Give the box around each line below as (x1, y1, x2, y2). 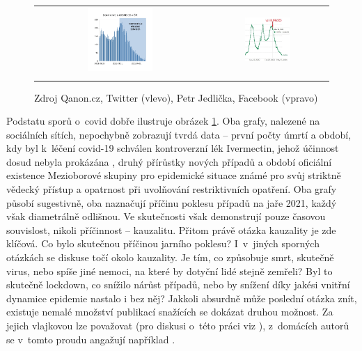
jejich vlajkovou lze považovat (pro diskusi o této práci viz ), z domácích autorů (6, 318, 349, 333)
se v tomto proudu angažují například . (6, 331, 175, 346)
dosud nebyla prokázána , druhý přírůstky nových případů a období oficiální (6, 154, 332, 169)
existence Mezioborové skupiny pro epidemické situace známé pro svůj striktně (6, 168, 341, 182)
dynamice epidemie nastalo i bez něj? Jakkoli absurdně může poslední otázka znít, (6, 290, 357, 305)
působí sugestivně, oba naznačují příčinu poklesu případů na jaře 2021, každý (6, 195, 337, 210)
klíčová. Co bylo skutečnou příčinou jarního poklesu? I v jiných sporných (6, 236, 320, 251)
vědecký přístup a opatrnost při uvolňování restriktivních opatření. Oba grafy (6, 182, 337, 196)
